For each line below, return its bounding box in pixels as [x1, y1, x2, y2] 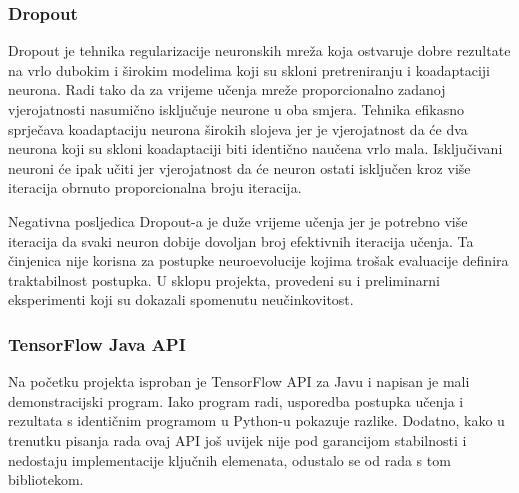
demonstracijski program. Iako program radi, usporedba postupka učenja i [8, 390, 464, 411]
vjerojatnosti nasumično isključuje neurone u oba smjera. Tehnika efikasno [8, 99, 464, 119]
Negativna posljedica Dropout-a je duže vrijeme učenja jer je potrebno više [8, 210, 468, 231]
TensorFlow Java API [8, 331, 186, 356]
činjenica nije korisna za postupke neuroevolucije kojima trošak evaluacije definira [8, 250, 509, 271]
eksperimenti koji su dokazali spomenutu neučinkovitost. [8, 289, 354, 310]
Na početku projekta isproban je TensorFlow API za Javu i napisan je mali [8, 371, 470, 392]
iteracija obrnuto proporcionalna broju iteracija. [8, 177, 302, 198]
